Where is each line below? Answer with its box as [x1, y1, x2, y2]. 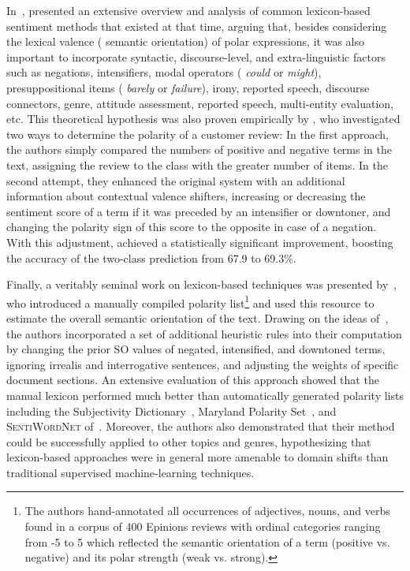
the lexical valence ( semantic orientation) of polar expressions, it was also [6, 33, 364, 50]
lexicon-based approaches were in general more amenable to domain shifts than [6, 449, 389, 465]
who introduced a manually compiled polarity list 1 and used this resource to [6, 292, 375, 311]
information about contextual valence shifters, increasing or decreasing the [6, 188, 366, 204]
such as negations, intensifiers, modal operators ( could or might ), [6, 64, 322, 80]
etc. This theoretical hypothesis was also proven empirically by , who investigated [6, 110, 401, 127]
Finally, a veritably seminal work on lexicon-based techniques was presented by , [6, 276, 397, 293]
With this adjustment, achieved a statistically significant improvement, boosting [6, 233, 393, 250]
